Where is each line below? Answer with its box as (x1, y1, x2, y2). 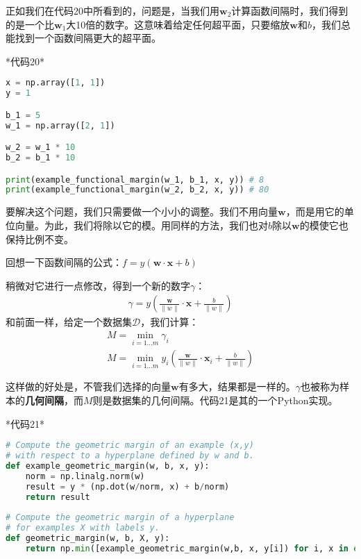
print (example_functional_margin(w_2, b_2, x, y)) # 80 (6, 185, 269, 195)
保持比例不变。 (6, 231, 74, 246)
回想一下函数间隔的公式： (6, 255, 122, 269)
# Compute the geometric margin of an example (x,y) (6, 440, 254, 451)
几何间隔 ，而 (25, 393, 83, 408)
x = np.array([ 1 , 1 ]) (6, 78, 106, 88)
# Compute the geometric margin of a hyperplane (6, 512, 235, 523)
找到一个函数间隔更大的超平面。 (15, 31, 161, 45)
